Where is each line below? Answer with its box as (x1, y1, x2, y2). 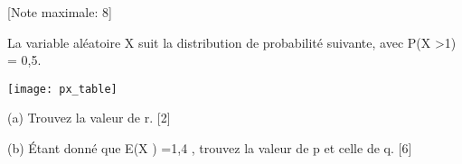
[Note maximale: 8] (7, 3, 112, 21)
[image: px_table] (7, 82, 118, 96)
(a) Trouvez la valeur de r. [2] (7, 108, 171, 127)
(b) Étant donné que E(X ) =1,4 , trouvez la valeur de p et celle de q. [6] (7, 139, 412, 158)
